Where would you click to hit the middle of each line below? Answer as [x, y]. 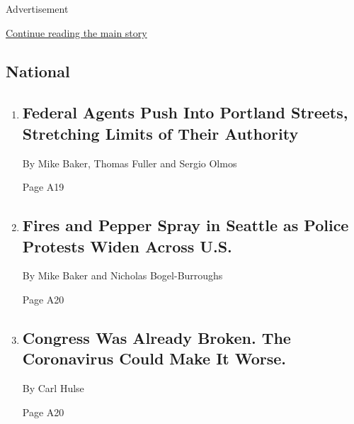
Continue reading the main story [76, 32]
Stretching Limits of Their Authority [160, 133]
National [38, 71]
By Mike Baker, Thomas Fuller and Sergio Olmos [130, 163]
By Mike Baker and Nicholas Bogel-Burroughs [122, 275]
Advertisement [37, 9]
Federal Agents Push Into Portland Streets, [185, 112]
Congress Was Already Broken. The [156, 337]
